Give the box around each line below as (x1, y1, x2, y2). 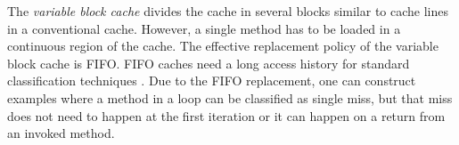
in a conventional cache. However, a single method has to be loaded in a (7, 19, 401, 37)
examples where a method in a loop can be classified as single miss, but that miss (7, 88, 453, 107)
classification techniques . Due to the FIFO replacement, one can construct (7, 71, 416, 90)
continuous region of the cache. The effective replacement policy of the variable (7, 36, 439, 55)
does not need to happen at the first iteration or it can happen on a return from (7, 106, 446, 125)
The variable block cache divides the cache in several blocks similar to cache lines (7, 2, 448, 20)
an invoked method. (7, 124, 115, 142)
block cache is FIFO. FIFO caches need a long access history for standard (7, 53, 410, 72)
